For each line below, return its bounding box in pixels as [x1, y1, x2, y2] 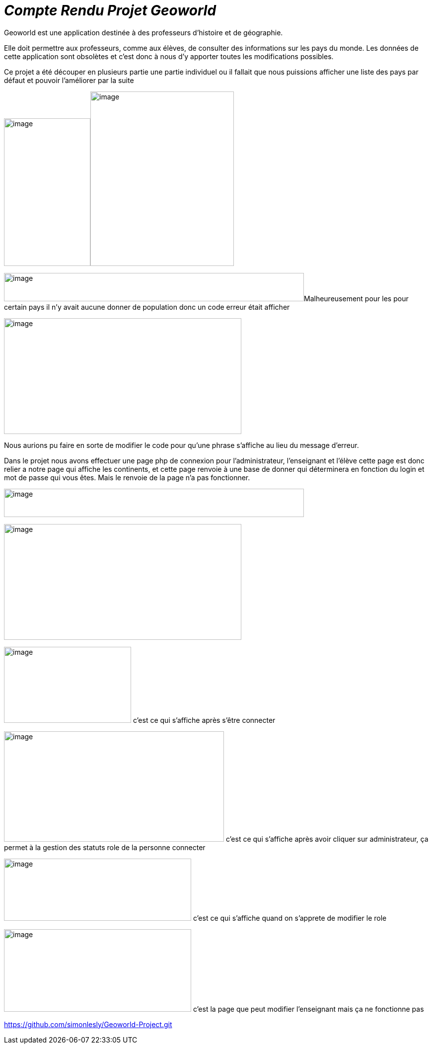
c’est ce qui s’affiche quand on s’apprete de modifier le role [193, 913, 387, 922]
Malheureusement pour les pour [304, 294, 409, 303]
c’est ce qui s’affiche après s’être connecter [133, 715, 276, 724]
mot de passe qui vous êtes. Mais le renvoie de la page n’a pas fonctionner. [4, 473, 250, 482]
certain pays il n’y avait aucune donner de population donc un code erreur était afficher [4, 302, 290, 311]
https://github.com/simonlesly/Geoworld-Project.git [4, 1020, 172, 1029]
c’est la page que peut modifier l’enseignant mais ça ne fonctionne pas [193, 1004, 424, 1013]
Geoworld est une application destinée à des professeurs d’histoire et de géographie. [4, 28, 283, 37]
